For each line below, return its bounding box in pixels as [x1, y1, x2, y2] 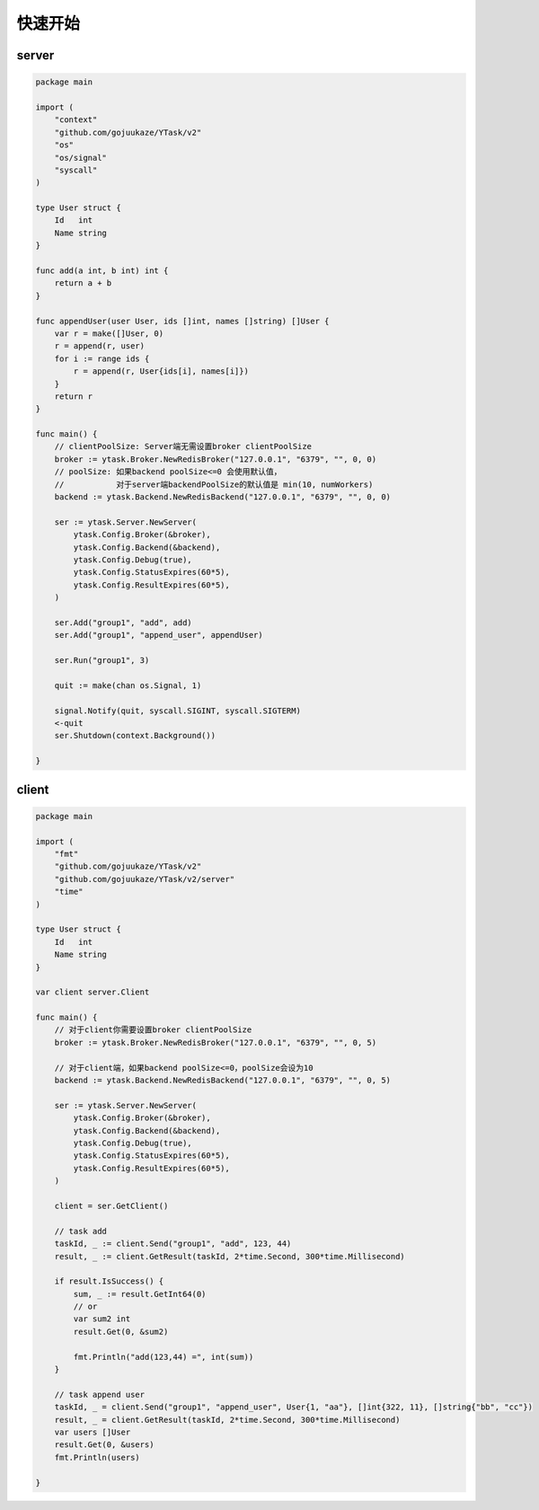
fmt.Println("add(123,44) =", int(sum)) [73, 1352, 254, 1362]
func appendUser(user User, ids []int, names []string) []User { [35, 315, 330, 326]
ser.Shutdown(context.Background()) [54, 730, 216, 741]
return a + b [54, 278, 112, 288]
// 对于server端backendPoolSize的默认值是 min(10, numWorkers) [54, 479, 374, 490]
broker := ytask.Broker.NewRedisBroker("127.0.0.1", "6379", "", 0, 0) [54, 454, 377, 464]
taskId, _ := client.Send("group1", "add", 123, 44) [54, 1239, 292, 1249]
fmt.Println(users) [54, 1452, 141, 1462]
